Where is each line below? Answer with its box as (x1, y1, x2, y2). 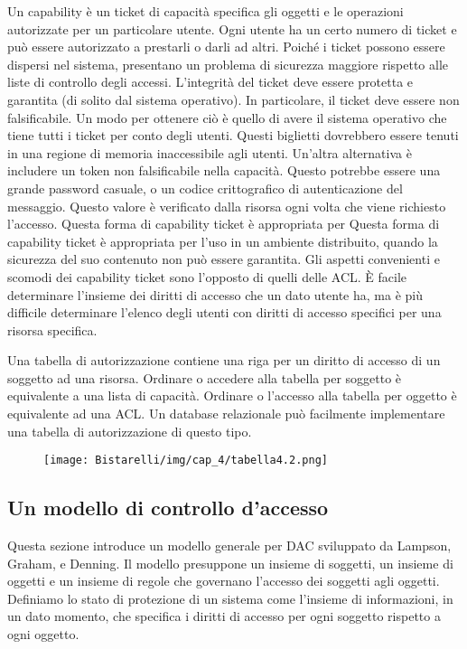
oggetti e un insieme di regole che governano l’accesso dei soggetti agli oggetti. (7, 571, 440, 590)
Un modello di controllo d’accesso (7, 494, 329, 522)
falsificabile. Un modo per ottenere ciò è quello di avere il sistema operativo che (7, 108, 447, 127)
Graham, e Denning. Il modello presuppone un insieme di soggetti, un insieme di (7, 553, 453, 572)
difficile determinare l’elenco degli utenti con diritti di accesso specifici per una (7, 303, 442, 322)
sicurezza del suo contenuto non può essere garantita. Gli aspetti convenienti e (7, 249, 440, 268)
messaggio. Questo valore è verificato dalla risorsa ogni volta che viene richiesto (7, 196, 446, 215)
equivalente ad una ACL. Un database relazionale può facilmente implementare (7, 404, 445, 423)
